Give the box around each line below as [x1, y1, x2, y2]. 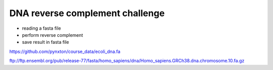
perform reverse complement [22, 32, 83, 38]
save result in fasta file [22, 39, 69, 45]
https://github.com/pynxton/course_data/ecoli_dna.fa [9, 48, 121, 54]
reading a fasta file [22, 25, 61, 31]
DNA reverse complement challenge [9, 8, 165, 19]
